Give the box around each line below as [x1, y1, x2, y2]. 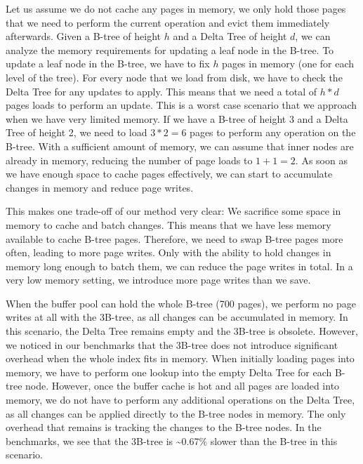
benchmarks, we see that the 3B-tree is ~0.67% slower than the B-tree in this [6, 433, 338, 448]
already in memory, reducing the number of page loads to [6, 152, 253, 167]
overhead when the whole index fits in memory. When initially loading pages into [6, 351, 355, 366]
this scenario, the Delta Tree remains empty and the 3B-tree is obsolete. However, [6, 324, 358, 338]
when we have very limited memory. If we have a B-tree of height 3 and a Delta [6, 111, 348, 126]
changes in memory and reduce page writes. [6, 180, 194, 194]
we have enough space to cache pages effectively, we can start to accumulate [6, 166, 333, 181]
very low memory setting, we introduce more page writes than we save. [6, 272, 311, 287]
